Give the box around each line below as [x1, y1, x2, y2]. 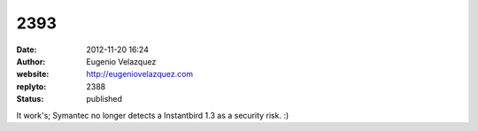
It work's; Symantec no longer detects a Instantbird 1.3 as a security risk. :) [16, 110, 289, 120]
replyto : [16, 81, 47, 92]
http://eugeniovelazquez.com [86, 69, 194, 80]
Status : [16, 94, 44, 104]
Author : [16, 56, 46, 66]
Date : [16, 44, 37, 55]
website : [16, 69, 50, 80]
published [86, 94, 123, 104]
